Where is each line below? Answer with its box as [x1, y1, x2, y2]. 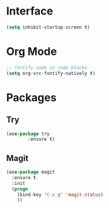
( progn [11, 186, 28, 192]
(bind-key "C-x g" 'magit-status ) [17, 192, 104, 198]
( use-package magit [6, 169, 55, 175]
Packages [6, 91, 57, 104]
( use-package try [6, 131, 50, 137]
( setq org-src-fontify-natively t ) [6, 70, 96, 76]
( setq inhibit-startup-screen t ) [6, 24, 90, 30]
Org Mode [6, 45, 57, 58]
